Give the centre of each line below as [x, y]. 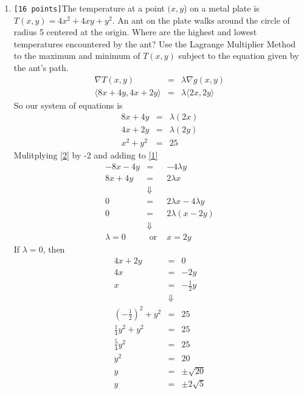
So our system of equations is [68, 105]
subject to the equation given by [239, 56]
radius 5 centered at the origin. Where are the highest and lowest [135, 32]
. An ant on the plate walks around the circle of [201, 20]
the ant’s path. [41, 68]
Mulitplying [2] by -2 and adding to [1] [86, 155]
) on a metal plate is [222, 8]
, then [54, 249]
